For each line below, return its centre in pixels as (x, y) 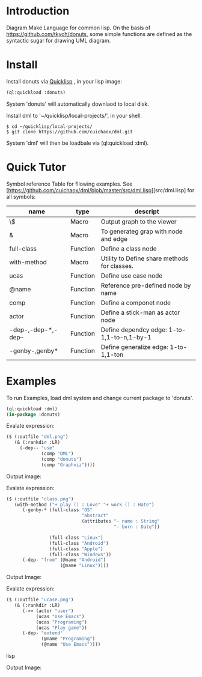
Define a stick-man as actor (140, 312)
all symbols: (21, 196)
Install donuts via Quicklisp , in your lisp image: (64, 81)
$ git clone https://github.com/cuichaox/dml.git (70, 132)
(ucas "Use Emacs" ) (60, 616)
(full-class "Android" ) (79, 543)
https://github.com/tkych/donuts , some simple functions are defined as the (99, 34)
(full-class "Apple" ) (76, 549)
